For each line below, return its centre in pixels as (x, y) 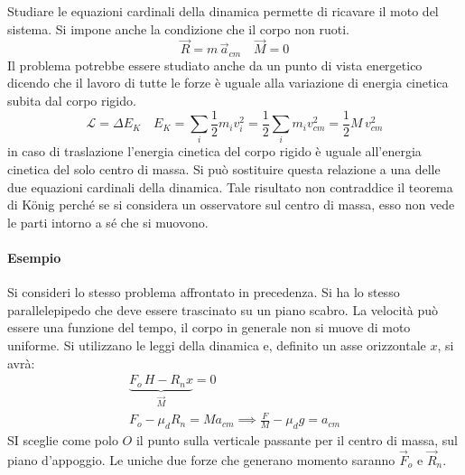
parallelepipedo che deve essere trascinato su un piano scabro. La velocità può (223, 309)
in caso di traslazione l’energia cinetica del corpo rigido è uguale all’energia (214, 151)
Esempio (34, 257)
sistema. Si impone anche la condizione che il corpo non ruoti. (179, 28)
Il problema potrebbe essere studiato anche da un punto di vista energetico (215, 65)
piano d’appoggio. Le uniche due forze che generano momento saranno (201, 459)
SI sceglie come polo (63, 440)
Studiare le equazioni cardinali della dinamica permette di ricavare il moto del (223, 11)
